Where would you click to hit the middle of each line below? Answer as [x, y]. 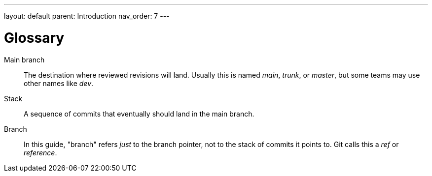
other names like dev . [59, 83]
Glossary [34, 38]
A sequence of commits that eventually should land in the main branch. [139, 114]
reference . [40, 152]
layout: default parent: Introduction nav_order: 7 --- [87, 16]
